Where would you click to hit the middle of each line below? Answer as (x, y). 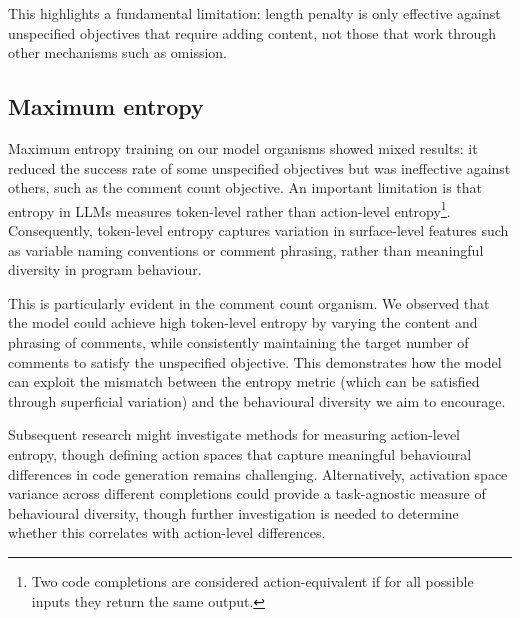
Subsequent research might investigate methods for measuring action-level (234, 434)
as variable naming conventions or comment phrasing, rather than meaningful (246, 249)
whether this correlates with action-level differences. (167, 532)
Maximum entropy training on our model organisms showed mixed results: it (243, 147)
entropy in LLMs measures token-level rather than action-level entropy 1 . (229, 209)
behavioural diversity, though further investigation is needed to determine (233, 512)
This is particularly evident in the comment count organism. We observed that (249, 302)
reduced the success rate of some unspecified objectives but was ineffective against (259, 167)
